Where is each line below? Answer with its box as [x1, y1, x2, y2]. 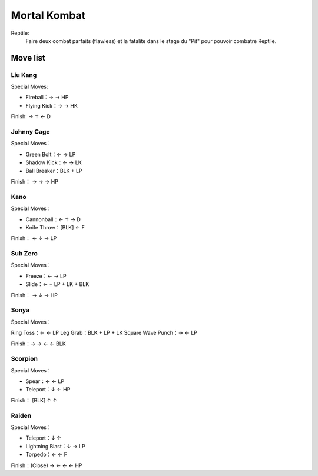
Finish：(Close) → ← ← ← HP [11, 462, 82, 469]
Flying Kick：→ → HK [25, 102, 78, 109]
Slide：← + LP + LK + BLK [25, 281, 90, 288]
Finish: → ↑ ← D [11, 113, 51, 120]
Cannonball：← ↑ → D [25, 215, 81, 223]
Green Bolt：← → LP [25, 151, 76, 158]
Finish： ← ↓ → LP [11, 235, 57, 242]
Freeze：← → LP [25, 272, 67, 279]
